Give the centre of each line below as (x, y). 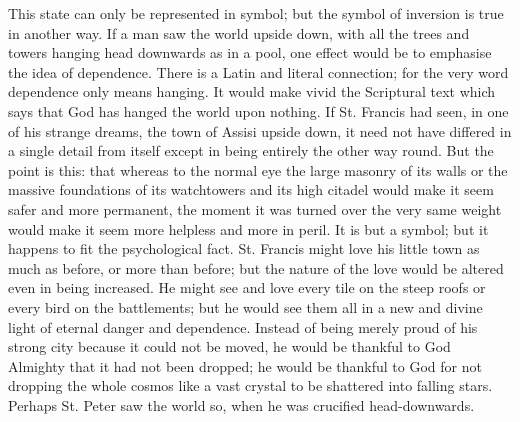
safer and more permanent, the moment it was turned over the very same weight (255, 208)
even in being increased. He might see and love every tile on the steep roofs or (247, 287)
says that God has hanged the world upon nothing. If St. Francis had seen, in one (258, 110)
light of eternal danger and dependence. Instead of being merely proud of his (243, 326)
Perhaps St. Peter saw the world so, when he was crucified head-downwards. (241, 404)
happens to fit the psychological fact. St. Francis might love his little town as (244, 248)
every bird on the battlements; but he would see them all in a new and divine (245, 306)
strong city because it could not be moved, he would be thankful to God (229, 346)
